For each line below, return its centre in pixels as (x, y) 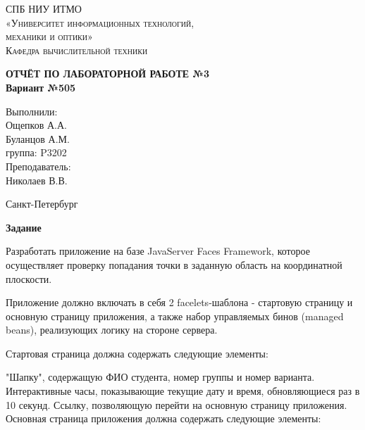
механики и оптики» (49, 36)
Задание (24, 227)
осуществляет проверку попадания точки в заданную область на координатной (174, 264)
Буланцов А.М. (38, 138)
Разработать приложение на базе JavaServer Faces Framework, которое (158, 251)
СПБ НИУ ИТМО (44, 8)
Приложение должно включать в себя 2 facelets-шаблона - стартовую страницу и (179, 302)
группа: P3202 (36, 152)
